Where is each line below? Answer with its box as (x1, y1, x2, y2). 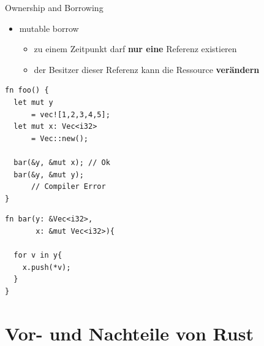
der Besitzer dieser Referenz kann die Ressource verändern (34, 63, 260, 75)
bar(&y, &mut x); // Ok (13, 158, 110, 167)
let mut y (13, 98, 53, 107)
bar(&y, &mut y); (13, 170, 84, 179)
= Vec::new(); (31, 134, 89, 143)
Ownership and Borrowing (5, 1, 104, 13)
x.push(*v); (22, 263, 71, 272)
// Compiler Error (31, 182, 106, 191)
